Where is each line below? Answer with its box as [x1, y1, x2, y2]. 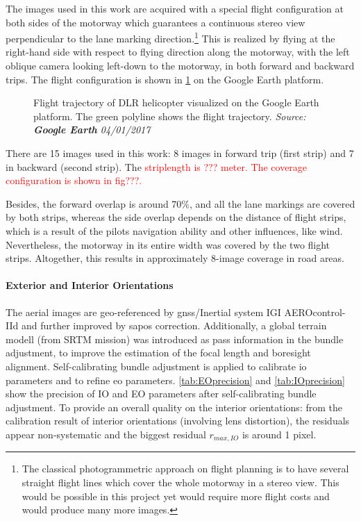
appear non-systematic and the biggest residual [6, 427, 206, 441]
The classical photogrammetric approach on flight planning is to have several [22, 461, 349, 476]
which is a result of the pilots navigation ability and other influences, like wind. [6, 223, 343, 238]
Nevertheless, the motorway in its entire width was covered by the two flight [6, 237, 330, 251]
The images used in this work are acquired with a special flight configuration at [6, 1, 344, 15]
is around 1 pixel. [242, 427, 317, 441]
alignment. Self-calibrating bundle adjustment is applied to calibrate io [6, 358, 307, 373]
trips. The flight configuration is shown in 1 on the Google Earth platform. [6, 72, 324, 86]
